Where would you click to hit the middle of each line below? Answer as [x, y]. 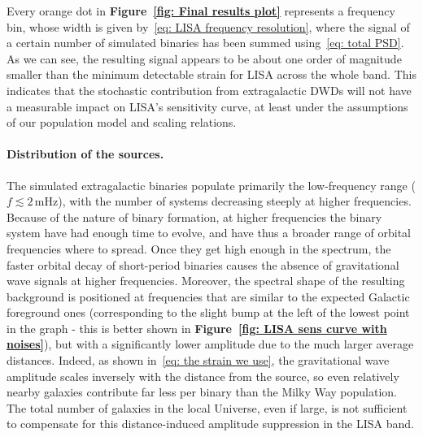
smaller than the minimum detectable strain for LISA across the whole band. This [211, 74]
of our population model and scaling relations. [122, 122]
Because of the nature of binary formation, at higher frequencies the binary [194, 216]
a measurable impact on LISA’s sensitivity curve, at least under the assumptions [207, 106]
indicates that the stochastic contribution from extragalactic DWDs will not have [209, 90]
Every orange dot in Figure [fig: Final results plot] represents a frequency [201, 11]
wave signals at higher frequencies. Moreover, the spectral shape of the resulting [206, 281]
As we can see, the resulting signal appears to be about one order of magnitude [204, 58]
